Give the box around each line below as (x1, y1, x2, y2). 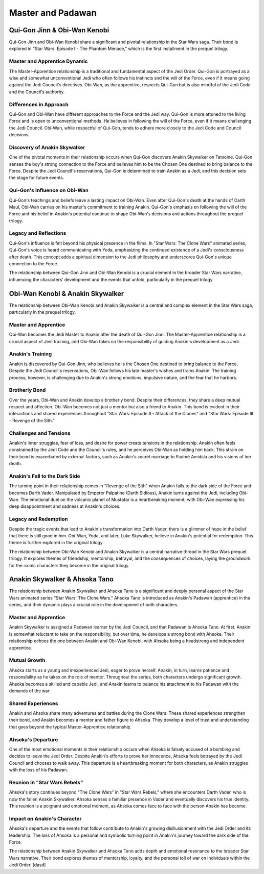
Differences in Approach (9, 101, 68, 108)
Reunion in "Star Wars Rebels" (9, 779, 83, 786)
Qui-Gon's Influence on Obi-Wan (9, 187, 89, 194)
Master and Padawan (9, 7, 97, 18)
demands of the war (9, 688, 50, 694)
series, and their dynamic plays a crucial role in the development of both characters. (9, 602, 179, 608)
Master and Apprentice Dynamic (9, 58, 88, 65)
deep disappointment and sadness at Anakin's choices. (9, 503, 121, 509)
